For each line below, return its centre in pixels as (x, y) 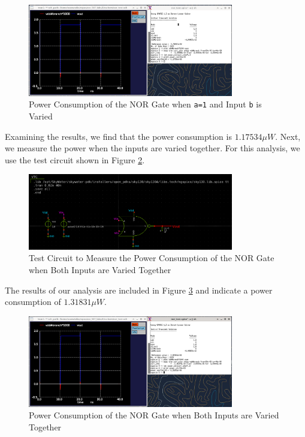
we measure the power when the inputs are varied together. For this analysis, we (152, 148)
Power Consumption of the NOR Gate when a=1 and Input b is (145, 104)
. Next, (288, 136)
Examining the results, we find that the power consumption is (118, 136)
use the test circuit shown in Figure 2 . (75, 159)
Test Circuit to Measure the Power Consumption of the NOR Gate (152, 258)
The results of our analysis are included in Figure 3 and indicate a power (139, 290)
